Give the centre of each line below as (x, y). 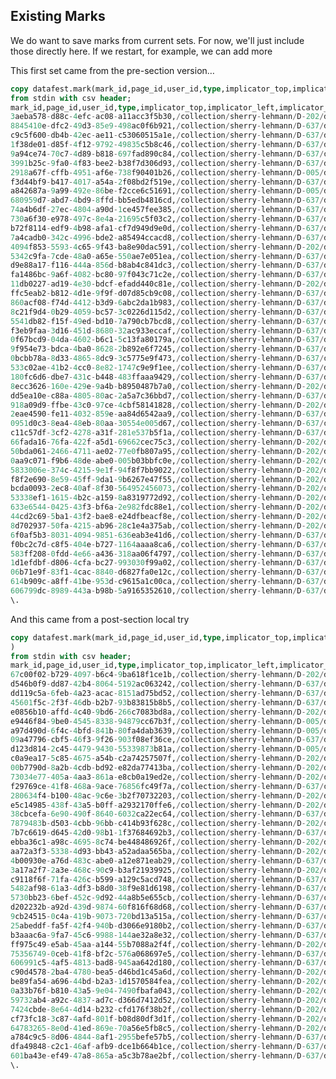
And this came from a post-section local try (100, 619)
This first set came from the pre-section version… (112, 70)
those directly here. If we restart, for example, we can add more (141, 51)
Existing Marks (58, 16)
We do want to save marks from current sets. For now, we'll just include (157, 40)
